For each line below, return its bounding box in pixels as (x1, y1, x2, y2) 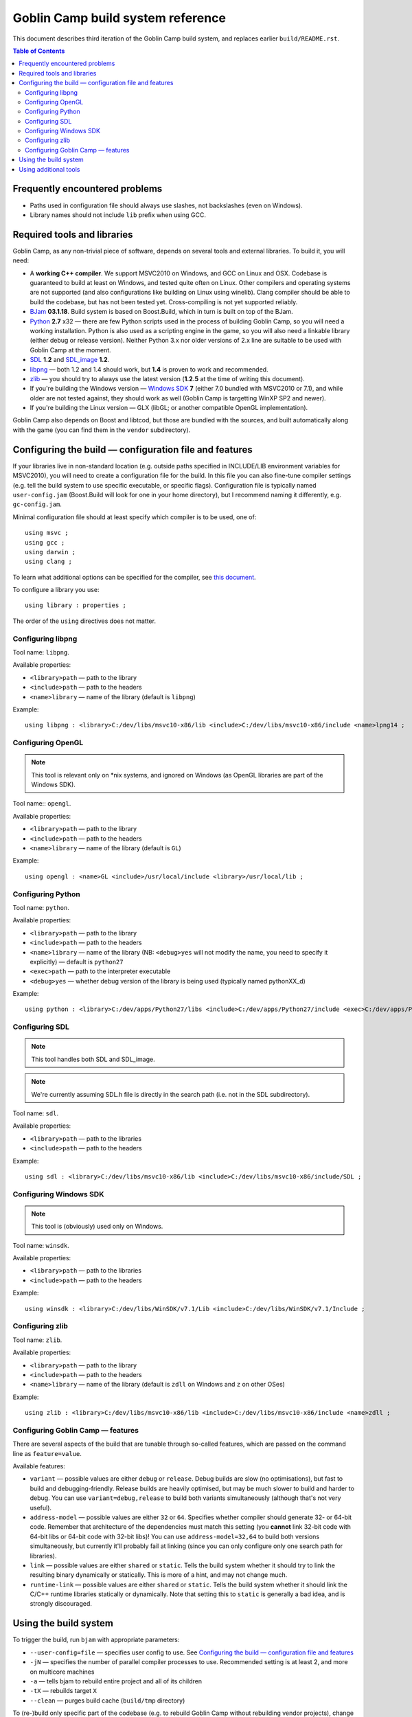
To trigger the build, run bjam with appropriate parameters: (12, 1635, 180, 1644)
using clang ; (25, 558, 72, 566)
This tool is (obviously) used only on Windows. (31, 1223, 163, 1231)
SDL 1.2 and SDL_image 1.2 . (30, 356, 110, 364)
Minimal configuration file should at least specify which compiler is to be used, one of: (12, 512, 257, 521)
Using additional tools (19, 165, 80, 173)
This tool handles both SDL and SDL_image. (31, 1055, 155, 1063)
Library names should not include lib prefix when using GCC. (30, 210, 206, 219)
